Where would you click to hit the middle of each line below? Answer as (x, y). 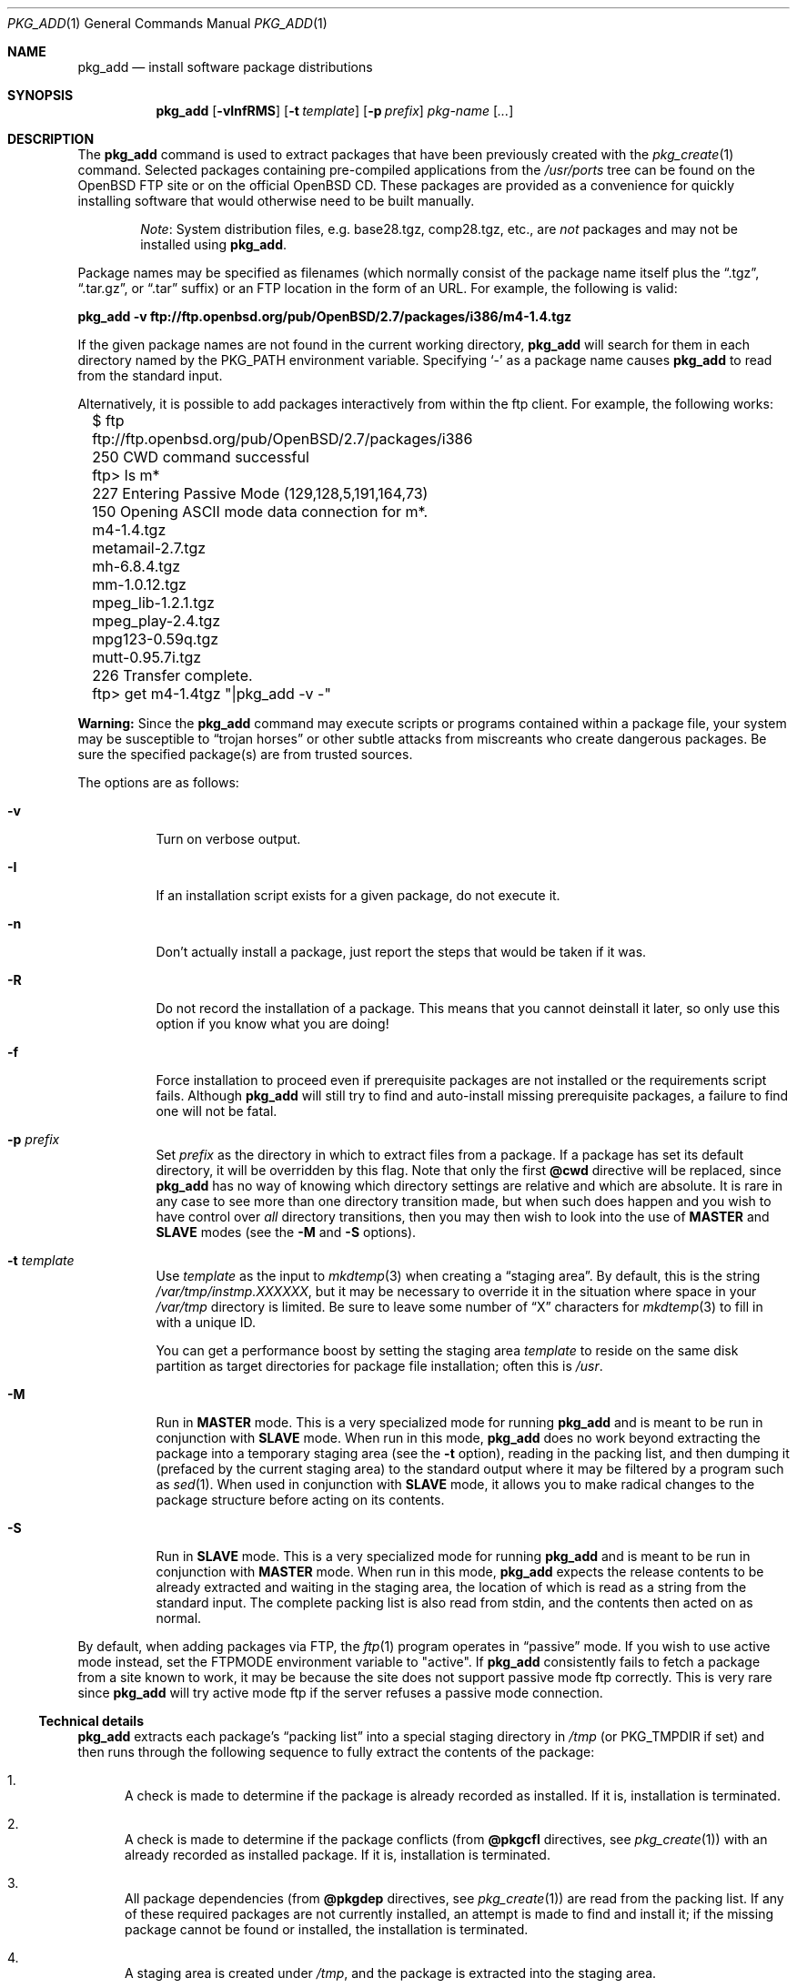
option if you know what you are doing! (272, 1024)
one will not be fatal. (217, 1111)
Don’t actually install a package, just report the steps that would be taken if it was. (401, 952)
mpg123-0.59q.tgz (156, 639)
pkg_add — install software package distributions (225, 67)
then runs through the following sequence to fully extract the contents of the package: (336, 1752)
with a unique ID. (206, 1322)
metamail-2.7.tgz (149, 548)
